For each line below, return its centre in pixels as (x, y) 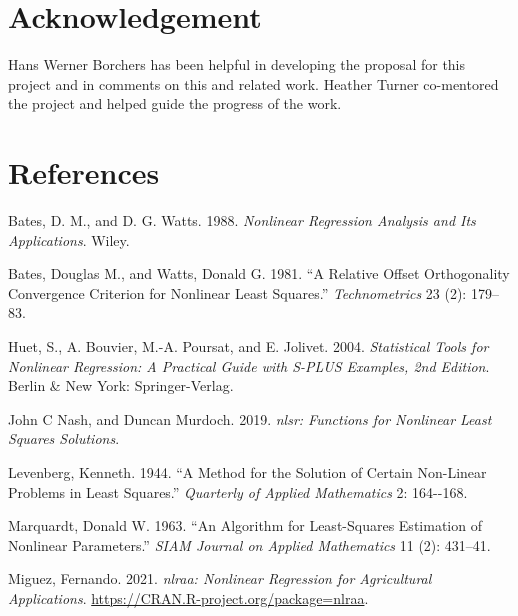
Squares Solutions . (64, 438)
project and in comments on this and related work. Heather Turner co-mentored (253, 83)
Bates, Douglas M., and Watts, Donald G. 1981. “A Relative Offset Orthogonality (259, 273)
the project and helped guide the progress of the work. (175, 103)
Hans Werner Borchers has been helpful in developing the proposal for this (237, 64)
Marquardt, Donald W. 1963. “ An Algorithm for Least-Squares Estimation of (245, 525)
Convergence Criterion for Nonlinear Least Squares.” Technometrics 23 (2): (237, 292)
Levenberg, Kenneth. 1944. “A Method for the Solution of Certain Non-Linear (247, 471)
